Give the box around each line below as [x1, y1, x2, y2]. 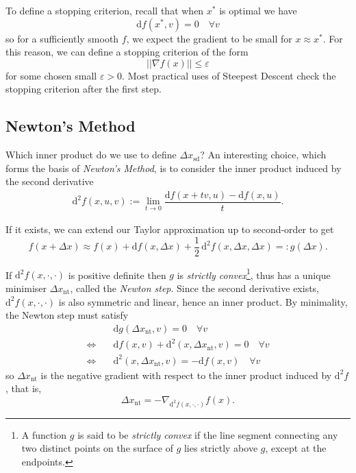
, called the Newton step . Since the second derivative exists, [70, 280, 319, 295]
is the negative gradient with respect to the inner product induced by [40, 367, 332, 382]
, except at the [265, 441, 327, 455]
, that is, [5, 381, 42, 396]
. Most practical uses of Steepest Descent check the [122, 68, 336, 82]
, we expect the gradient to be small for [126, 31, 292, 45]
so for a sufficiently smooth [5, 31, 119, 45]
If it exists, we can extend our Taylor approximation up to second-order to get [5, 222, 334, 236]
